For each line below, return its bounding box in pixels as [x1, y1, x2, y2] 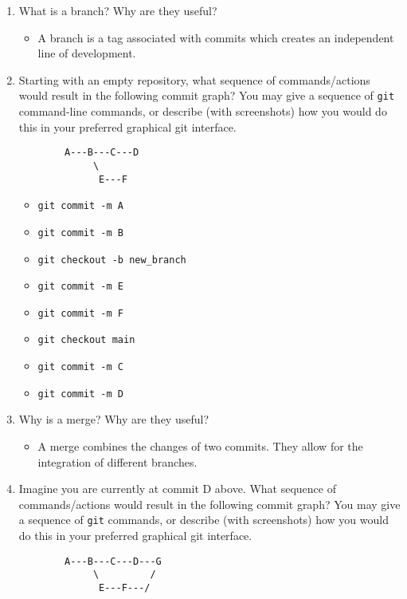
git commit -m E [37, 281, 123, 293]
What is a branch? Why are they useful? [18, 2, 217, 18]
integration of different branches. [37, 453, 198, 470]
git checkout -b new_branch [37, 254, 186, 266]
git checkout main [37, 334, 135, 346]
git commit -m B [37, 227, 123, 238]
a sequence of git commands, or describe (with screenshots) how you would [18, 511, 389, 528]
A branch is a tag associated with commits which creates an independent [37, 29, 394, 45]
